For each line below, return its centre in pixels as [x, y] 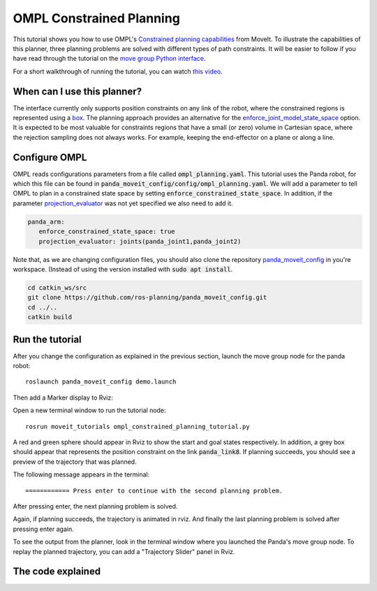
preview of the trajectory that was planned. [75, 462]
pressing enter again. [43, 529]
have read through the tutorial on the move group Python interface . [109, 59]
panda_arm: [46, 221]
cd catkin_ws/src [57, 287]
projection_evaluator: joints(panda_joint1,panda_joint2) [140, 241]
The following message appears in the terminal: [81, 474]
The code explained [57, 572]
